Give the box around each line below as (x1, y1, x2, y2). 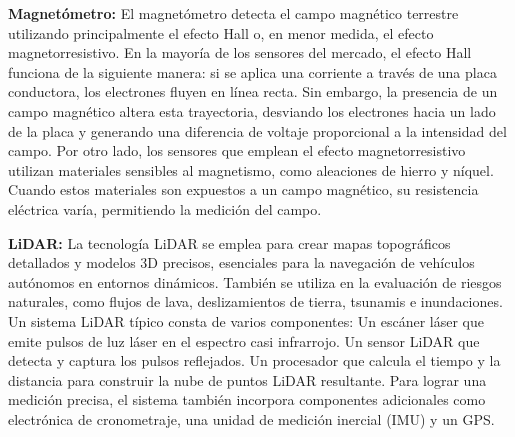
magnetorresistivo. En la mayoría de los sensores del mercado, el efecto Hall (8, 42, 472, 63)
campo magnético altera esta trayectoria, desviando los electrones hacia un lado (8, 100, 496, 121)
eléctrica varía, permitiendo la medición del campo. (8, 198, 322, 219)
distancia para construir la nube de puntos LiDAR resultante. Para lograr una (8, 369, 487, 390)
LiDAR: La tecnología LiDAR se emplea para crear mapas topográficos (8, 232, 451, 253)
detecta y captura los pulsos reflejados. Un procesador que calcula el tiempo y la (8, 350, 501, 371)
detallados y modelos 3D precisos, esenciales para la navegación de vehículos (8, 252, 475, 273)
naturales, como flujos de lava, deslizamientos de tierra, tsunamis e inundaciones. (8, 291, 503, 312)
